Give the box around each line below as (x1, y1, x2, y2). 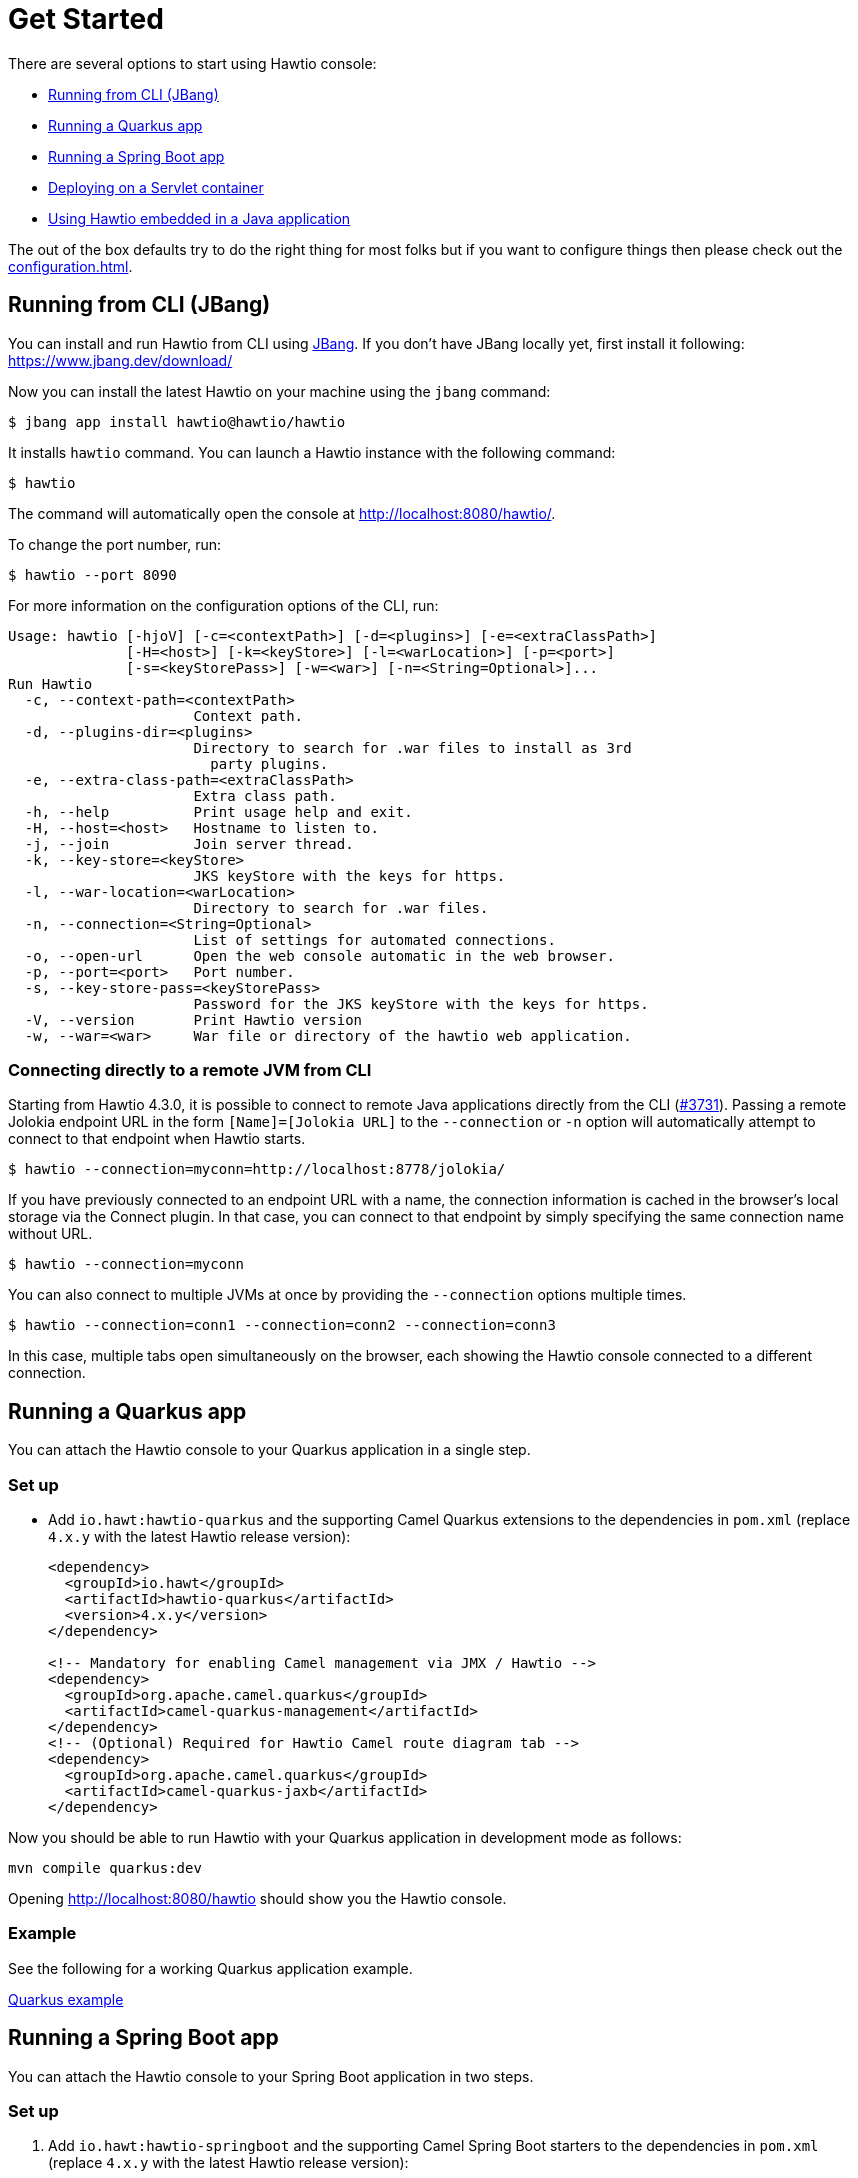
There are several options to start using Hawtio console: (8, 54, 377, 72)
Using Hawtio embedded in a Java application (48, 209, 351, 227)
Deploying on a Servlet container (48, 178, 264, 196)
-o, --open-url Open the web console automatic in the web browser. (24, 947, 615, 964)
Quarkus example (8, 1990, 124, 2008)
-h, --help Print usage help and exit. (24, 803, 413, 820)
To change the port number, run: (8, 535, 222, 553)
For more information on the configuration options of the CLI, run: (8, 596, 439, 614)
